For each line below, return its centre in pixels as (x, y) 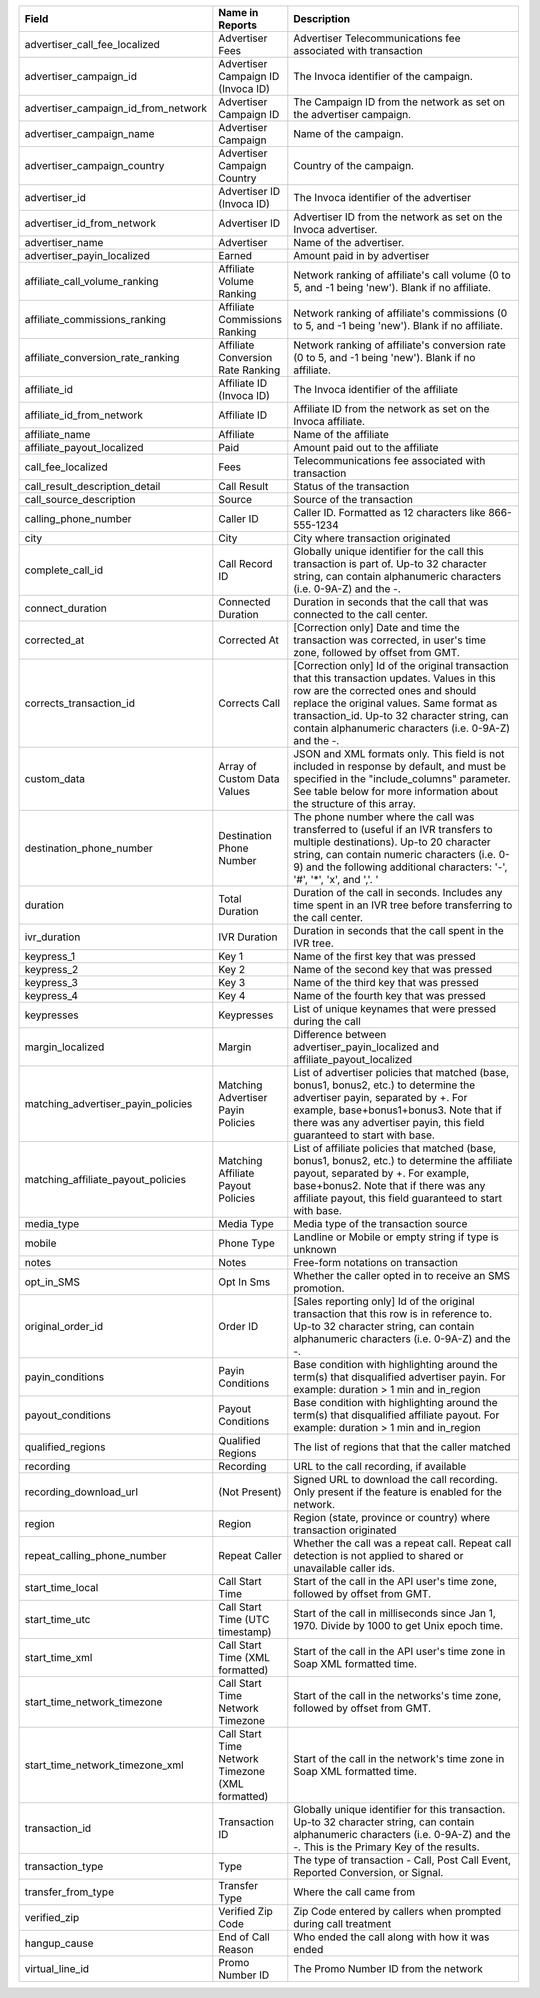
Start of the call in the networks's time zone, (397, 1695)
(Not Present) (250, 1492)
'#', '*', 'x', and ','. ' (336, 879)
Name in (238, 12)
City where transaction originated (372, 538)
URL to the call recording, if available (380, 1466)
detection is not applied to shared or (378, 1555)
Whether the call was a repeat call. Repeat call (402, 1543)
